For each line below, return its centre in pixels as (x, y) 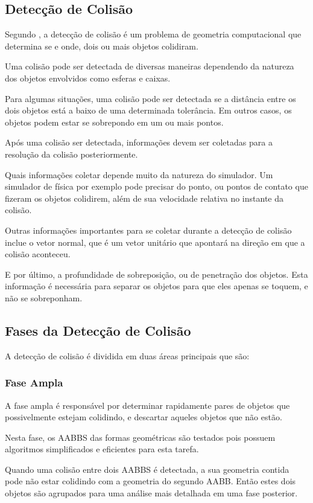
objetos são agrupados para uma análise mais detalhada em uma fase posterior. (151, 493)
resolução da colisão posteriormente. (71, 154)
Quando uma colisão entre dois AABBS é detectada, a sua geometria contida (147, 469)
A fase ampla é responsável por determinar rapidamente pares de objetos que (147, 405)
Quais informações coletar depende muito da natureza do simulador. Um (139, 174)
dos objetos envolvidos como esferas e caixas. (88, 78)
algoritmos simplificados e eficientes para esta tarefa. (102, 449)
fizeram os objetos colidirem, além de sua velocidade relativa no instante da (144, 198)
